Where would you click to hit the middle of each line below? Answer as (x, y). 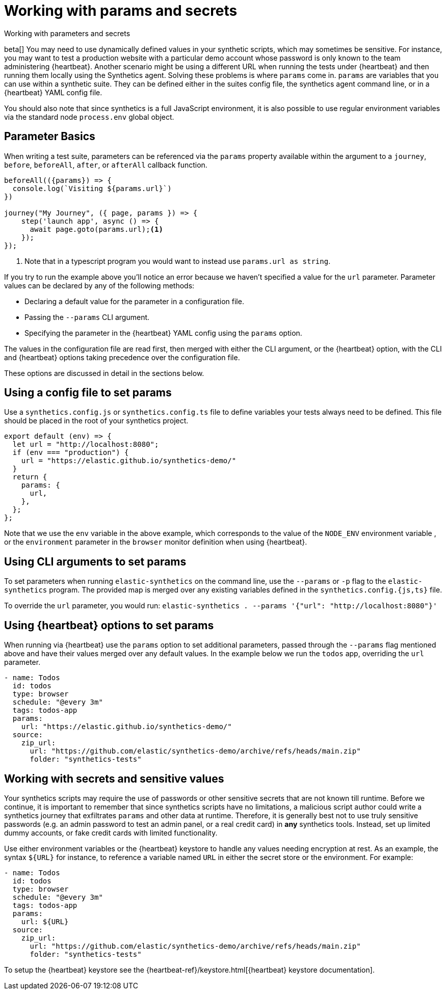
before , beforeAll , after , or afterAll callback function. (106, 165)
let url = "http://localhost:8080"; (86, 445)
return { (30, 477)
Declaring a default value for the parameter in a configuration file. (134, 301)
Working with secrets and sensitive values (114, 778)
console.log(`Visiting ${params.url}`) (92, 188)
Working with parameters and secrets (67, 33)
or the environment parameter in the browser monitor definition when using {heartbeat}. (156, 542)
